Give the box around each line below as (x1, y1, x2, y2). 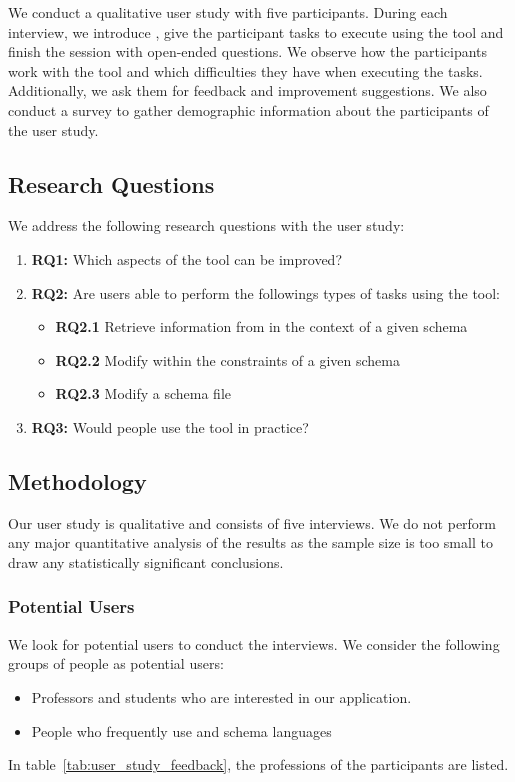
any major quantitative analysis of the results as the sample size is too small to (8, 532, 493, 553)
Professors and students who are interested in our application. (31, 686, 412, 707)
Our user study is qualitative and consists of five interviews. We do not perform (8, 512, 497, 533)
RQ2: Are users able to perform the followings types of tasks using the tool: (31, 282, 501, 303)
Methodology (8, 465, 147, 496)
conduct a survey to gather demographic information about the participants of (8, 99, 489, 120)
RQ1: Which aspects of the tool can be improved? (31, 248, 342, 269)
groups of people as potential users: (8, 653, 224, 674)
